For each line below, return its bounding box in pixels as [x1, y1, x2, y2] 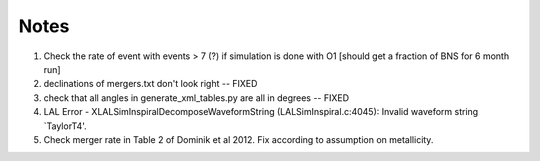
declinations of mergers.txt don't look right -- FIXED [43, 78, 258, 90]
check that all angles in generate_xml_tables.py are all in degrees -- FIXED [43, 91, 350, 104]
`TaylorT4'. [43, 120, 87, 132]
